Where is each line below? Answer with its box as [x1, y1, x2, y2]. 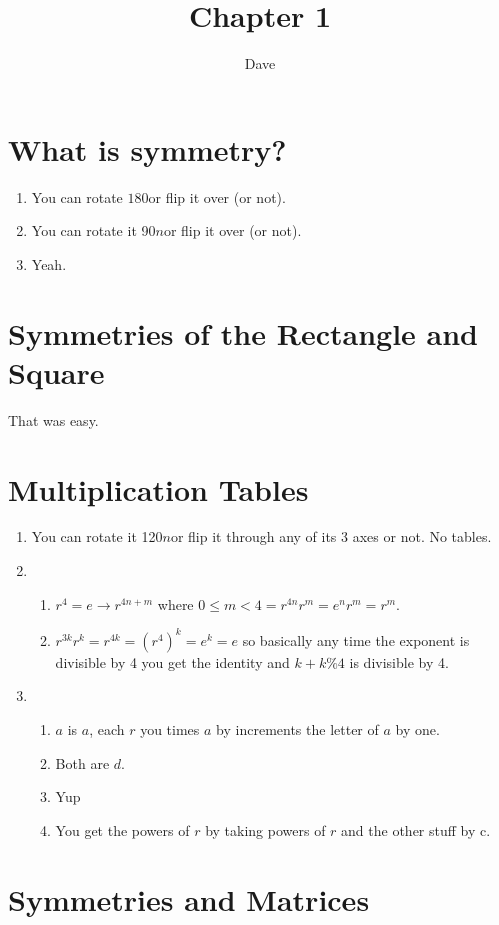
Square [8, 351, 105, 392]
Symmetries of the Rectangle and [8, 312, 478, 353]
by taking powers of [205, 819, 326, 840]
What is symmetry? [8, 128, 287, 169]
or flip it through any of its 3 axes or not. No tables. [170, 526, 492, 547]
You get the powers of [55, 819, 190, 840]
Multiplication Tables [8, 468, 309, 509]
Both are [55, 752, 110, 773]
